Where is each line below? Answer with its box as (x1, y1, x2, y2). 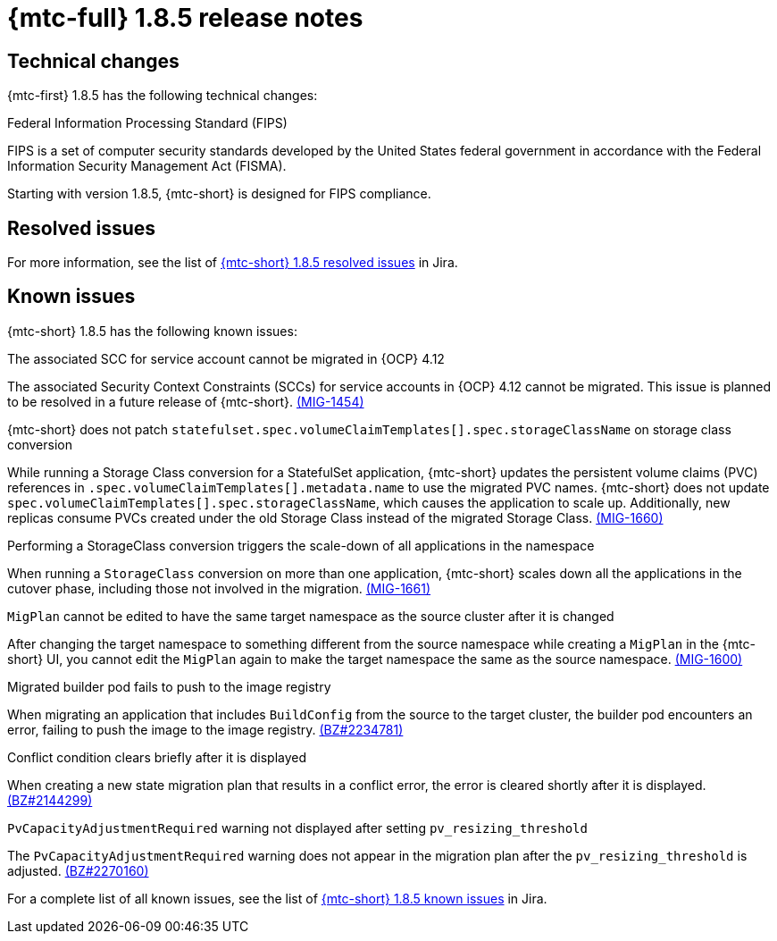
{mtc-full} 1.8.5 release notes (7, 3, 363, 33)
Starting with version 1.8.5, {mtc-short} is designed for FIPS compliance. (7, 186, 431, 202)
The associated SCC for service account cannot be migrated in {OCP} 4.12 (7, 350, 445, 366)
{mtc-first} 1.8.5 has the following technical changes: (7, 88, 318, 104)
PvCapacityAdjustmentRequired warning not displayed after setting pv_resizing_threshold (7, 819, 588, 836)
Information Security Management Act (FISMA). (7, 158, 287, 174)
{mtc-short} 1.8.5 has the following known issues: (7, 323, 297, 339)
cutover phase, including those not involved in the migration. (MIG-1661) (7, 580, 431, 596)
